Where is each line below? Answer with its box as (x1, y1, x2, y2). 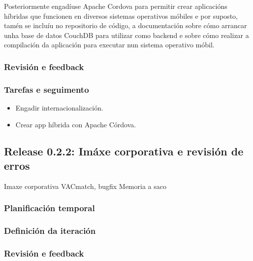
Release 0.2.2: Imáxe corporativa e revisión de (4, 143, 244, 158)
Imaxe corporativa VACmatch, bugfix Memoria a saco (4, 181, 166, 191)
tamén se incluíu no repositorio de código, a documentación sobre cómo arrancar (4, 20, 247, 31)
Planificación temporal (4, 202, 95, 214)
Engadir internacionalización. (15, 103, 103, 113)
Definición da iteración (4, 224, 96, 237)
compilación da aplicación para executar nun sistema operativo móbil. (4, 39, 215, 50)
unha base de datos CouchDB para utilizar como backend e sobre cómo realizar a (4, 30, 249, 40)
